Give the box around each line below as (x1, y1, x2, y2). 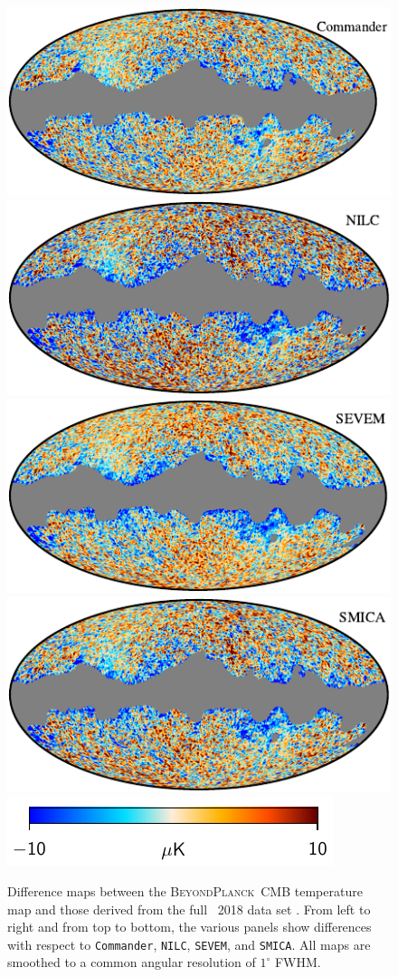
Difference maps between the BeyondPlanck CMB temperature (7, 881, 363, 900)
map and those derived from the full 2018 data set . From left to (7, 899, 371, 918)
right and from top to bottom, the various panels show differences (7, 917, 372, 936)
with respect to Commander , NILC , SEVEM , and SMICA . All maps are (7, 934, 371, 953)
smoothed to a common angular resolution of (7, 953, 256, 972)
